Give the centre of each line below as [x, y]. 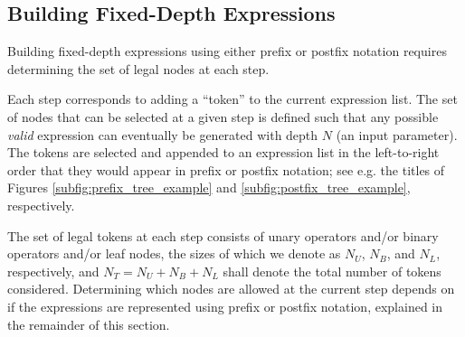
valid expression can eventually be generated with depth [163, 134]
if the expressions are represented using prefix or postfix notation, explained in [225, 306]
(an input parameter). [397, 134]
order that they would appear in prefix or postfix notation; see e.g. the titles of [226, 169]
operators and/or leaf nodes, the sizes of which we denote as [174, 253]
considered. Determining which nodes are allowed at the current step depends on [231, 289]
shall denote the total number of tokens [332, 271]
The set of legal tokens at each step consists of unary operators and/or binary [223, 235]
